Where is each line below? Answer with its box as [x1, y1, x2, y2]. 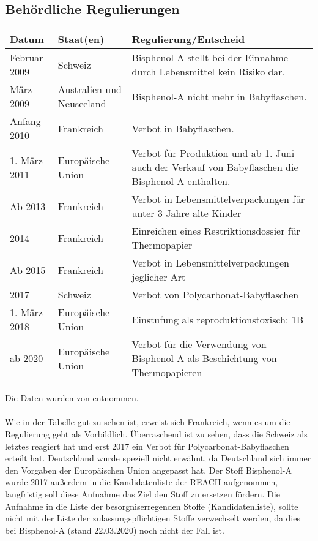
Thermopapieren [131, 365, 202, 380]
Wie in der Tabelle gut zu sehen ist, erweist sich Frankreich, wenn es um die [5, 415, 290, 428]
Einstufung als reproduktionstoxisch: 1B [131, 312, 304, 327]
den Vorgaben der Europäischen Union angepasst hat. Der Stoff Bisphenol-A [5, 463, 292, 476]
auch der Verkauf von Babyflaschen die [131, 160, 298, 175]
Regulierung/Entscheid [131, 32, 245, 47]
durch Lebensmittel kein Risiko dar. [131, 64, 286, 79]
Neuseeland [57, 96, 106, 111]
